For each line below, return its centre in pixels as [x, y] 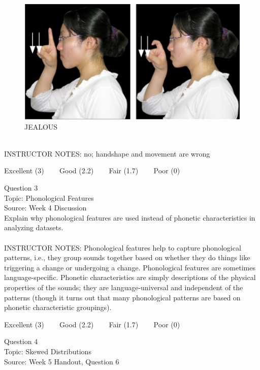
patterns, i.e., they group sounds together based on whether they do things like [127, 257]
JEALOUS [41, 126]
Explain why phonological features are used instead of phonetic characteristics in [130, 217]
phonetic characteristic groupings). [58, 307]
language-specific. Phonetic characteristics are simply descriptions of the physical [130, 277]
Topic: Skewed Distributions [48, 351]
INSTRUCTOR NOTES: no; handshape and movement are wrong [107, 153]
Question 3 [21, 188]
